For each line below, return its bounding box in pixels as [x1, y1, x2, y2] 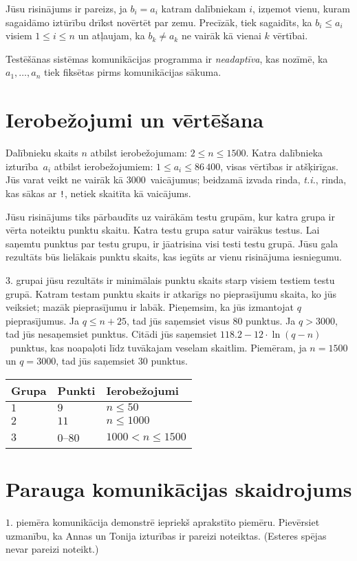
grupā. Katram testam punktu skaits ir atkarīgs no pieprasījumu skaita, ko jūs [6, 286, 337, 300]
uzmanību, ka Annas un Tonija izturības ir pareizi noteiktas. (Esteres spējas [6, 528, 327, 542]
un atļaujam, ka [78, 28, 145, 43]
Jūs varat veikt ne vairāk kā [6, 172, 124, 187]
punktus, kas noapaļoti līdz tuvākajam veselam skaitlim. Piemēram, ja [10, 340, 307, 354]
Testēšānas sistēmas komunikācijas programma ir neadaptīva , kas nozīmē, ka [6, 51, 328, 65]
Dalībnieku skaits [6, 145, 78, 160]
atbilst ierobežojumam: [90, 145, 188, 160]
